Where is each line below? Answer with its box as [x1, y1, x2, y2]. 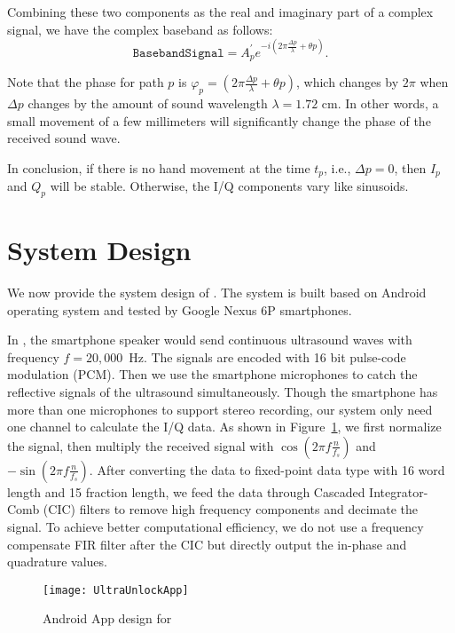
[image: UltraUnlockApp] [43, 583, 189, 597]
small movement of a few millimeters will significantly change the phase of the [7, 111, 431, 130]
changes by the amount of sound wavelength [27, 93, 268, 112]
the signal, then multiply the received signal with [7, 436, 274, 455]
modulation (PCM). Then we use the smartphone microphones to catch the [7, 365, 418, 384]
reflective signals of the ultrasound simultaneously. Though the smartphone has [7, 383, 438, 401]
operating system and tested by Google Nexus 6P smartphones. [7, 300, 352, 319]
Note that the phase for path [7, 73, 164, 91]
